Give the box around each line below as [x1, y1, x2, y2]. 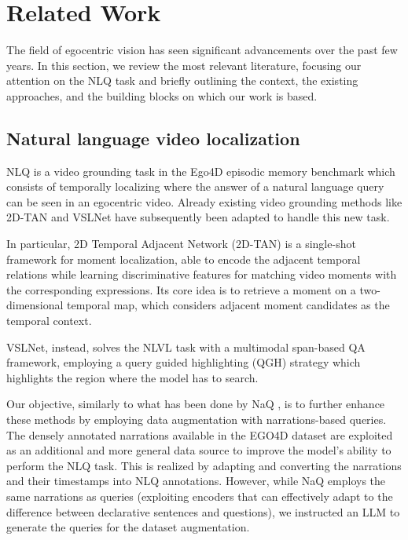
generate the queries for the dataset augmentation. [6, 519, 250, 535]
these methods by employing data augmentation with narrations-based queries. [6, 411, 387, 428]
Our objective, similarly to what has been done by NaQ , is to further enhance [6, 396, 385, 412]
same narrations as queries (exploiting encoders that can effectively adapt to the [6, 487, 393, 504]
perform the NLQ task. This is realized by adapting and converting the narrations [6, 457, 402, 473]
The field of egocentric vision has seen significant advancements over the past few [6, 42, 398, 58]
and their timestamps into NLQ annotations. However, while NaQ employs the [6, 472, 386, 489]
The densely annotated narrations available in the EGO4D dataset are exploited [6, 426, 393, 443]
